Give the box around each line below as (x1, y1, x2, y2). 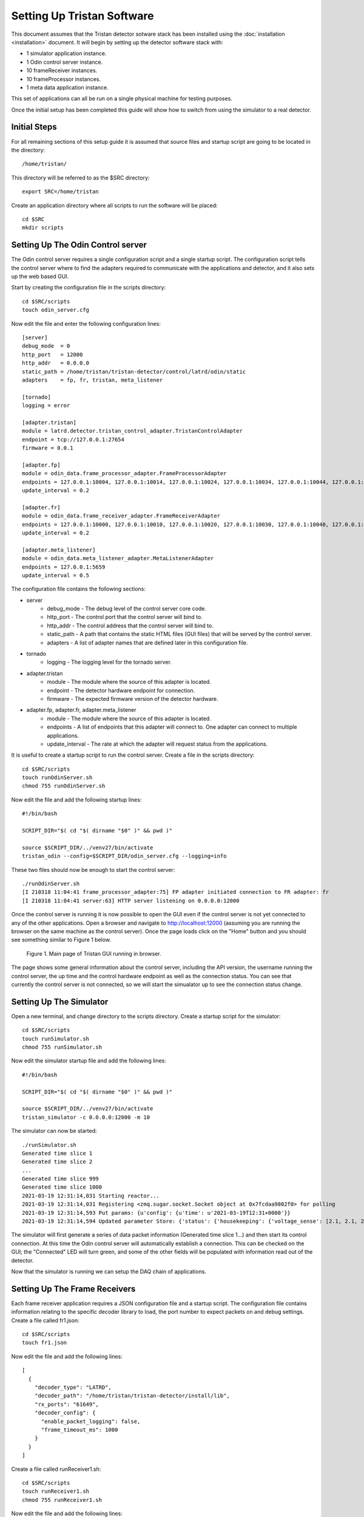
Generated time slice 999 (22, 1175, 99, 1183)
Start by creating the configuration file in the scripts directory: (11, 284, 166, 291)
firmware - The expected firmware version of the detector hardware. (47, 695, 218, 702)
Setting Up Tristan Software (11, 9, 154, 22)
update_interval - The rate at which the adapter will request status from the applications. (47, 740, 268, 748)
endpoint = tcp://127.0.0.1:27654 (22, 436, 124, 443)
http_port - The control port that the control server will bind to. (47, 613, 203, 621)
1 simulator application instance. (26, 50, 107, 57)
